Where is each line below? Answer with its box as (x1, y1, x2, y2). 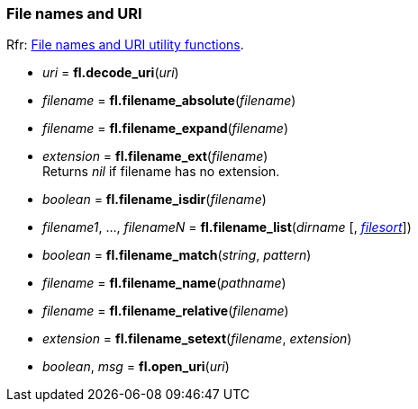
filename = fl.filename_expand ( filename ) (42, 120, 288, 137)
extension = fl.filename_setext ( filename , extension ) (42, 331, 352, 347)
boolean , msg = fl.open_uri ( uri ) (42, 359, 230, 375)
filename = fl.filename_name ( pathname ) (42, 275, 286, 291)
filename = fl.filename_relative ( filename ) (42, 303, 289, 319)
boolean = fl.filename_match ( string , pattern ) (42, 247, 312, 263)
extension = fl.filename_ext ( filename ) (42, 148, 268, 164)
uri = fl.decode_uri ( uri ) (42, 65, 179, 81)
